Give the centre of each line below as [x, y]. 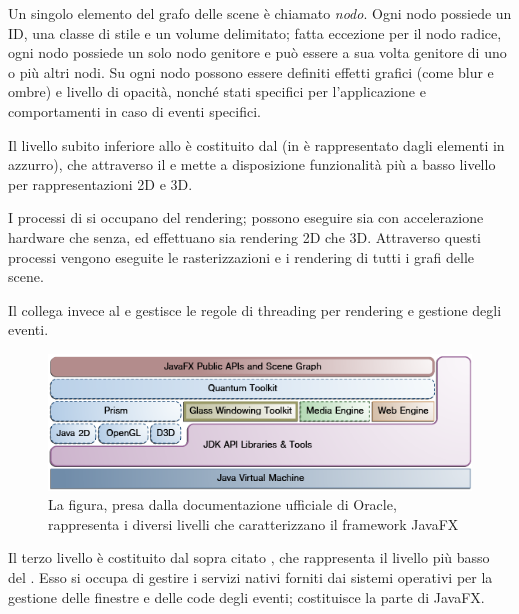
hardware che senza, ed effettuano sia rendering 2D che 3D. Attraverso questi [244, 236]
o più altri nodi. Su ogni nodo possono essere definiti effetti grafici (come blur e [251, 71]
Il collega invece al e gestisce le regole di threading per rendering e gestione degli [255, 309]
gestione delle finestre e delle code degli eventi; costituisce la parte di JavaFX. [246, 596]
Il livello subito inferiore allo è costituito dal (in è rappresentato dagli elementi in [256, 144]
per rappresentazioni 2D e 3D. [100, 183]
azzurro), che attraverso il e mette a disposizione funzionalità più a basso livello [252, 164]
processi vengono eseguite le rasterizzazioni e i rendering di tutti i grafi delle [241, 256]
